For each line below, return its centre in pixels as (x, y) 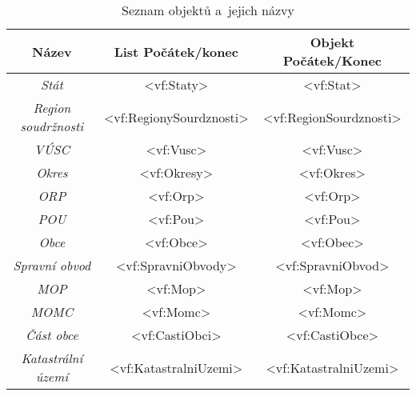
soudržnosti (52, 126)
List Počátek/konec (176, 51)
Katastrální (52, 358)
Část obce (52, 335)
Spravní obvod (52, 265)
